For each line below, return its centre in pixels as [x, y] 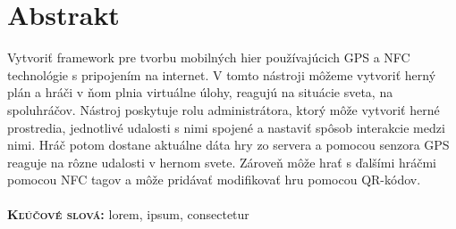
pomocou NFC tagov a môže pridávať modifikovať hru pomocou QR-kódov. [214, 180]
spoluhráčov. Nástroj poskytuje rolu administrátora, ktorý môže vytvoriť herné [224, 109]
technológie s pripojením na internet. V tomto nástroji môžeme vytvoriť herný [222, 74]
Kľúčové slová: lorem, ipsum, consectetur [128, 214]
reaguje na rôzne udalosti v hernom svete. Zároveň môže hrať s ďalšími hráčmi [222, 162]
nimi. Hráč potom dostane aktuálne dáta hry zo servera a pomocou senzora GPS [228, 145]
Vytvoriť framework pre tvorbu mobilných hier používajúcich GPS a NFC [209, 57]
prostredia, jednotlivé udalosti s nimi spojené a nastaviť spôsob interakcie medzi [226, 127]
